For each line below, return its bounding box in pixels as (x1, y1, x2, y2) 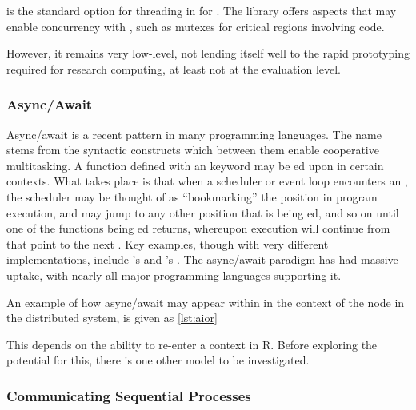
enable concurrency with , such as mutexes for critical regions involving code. (6, 18, 385, 34)
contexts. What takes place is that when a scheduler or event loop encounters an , (6, 173, 408, 189)
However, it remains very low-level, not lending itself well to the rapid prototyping (6, 45, 410, 62)
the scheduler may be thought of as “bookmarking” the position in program (6, 188, 378, 205)
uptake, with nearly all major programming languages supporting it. (6, 266, 342, 283)
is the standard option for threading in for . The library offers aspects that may (6, 2, 397, 18)
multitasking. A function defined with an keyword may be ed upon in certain (6, 157, 384, 173)
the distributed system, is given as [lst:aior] (6, 309, 218, 326)
